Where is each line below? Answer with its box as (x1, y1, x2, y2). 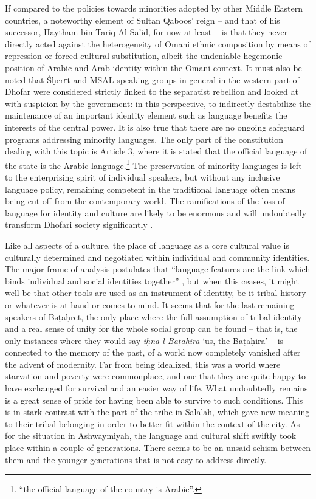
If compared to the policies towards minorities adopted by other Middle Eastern (5, 2, 303, 14)
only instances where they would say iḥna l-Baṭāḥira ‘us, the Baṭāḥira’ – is (5, 334, 284, 346)
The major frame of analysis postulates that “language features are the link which (5, 263, 311, 275)
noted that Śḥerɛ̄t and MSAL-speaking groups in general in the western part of (5, 73, 300, 86)
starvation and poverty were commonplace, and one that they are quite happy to (5, 370, 306, 382)
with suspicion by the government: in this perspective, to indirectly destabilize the (5, 97, 311, 109)
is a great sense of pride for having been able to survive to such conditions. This (5, 393, 303, 406)
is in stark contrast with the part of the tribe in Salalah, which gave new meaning (5, 405, 310, 418)
